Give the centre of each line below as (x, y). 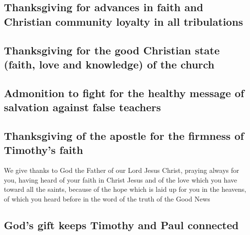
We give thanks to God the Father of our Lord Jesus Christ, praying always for (122, 170)
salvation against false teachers (83, 107)
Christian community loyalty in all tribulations (124, 21)
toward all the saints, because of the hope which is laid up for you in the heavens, (125, 189)
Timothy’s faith (44, 150)
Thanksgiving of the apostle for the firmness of (124, 135)
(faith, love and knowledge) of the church (109, 64)
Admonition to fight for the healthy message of (124, 92)
